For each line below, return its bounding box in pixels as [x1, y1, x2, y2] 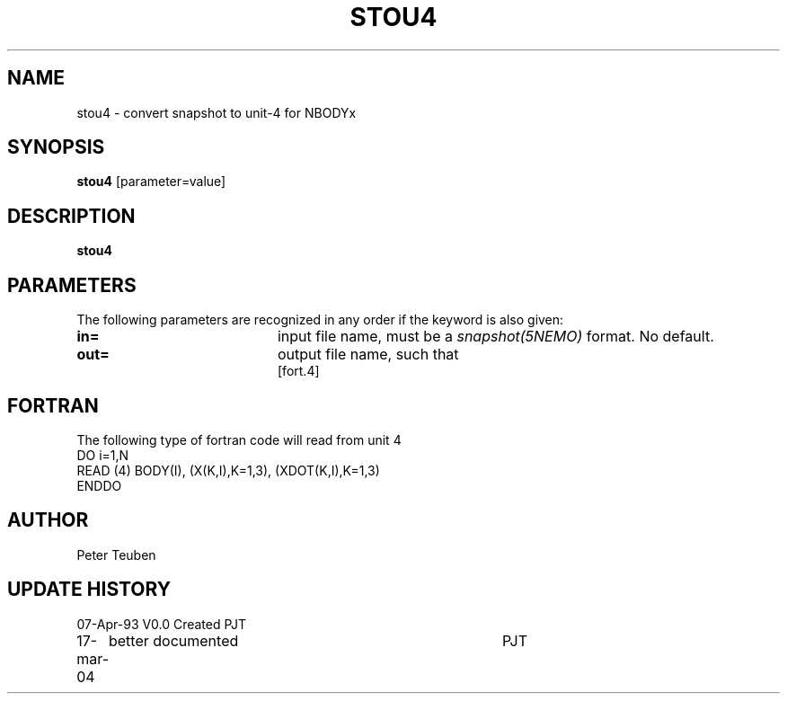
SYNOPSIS [7, 136, 105, 159]
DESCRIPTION [7, 204, 136, 227]
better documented [108, 631, 239, 650]
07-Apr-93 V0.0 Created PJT [76, 616, 247, 632]
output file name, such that [277, 345, 459, 364]
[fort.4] [278, 363, 320, 379]
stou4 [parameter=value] [76, 173, 226, 190]
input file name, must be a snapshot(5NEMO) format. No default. [277, 327, 714, 346]
